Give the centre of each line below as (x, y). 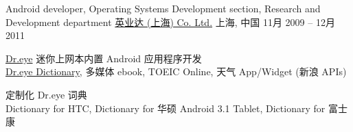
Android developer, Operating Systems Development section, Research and (163, 8)
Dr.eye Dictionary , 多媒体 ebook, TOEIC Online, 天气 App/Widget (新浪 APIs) (176, 71)
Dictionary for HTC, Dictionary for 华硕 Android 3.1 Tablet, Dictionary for (166, 108)
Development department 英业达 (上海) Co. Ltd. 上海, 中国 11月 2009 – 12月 (170, 22)
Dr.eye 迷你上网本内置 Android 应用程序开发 (104, 58)
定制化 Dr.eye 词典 (46, 94)
